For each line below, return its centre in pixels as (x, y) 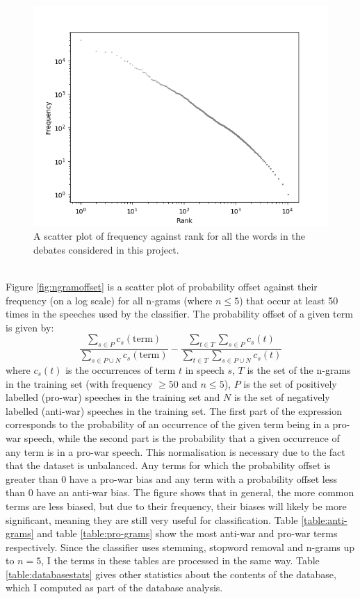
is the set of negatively (282, 397)
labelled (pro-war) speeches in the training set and (113, 397)
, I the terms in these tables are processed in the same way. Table (180, 560)
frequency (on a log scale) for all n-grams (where (109, 300)
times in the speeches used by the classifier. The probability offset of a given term (179, 314)
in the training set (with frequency (79, 383)
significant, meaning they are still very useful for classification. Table (152, 519)
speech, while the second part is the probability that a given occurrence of (182, 437)
